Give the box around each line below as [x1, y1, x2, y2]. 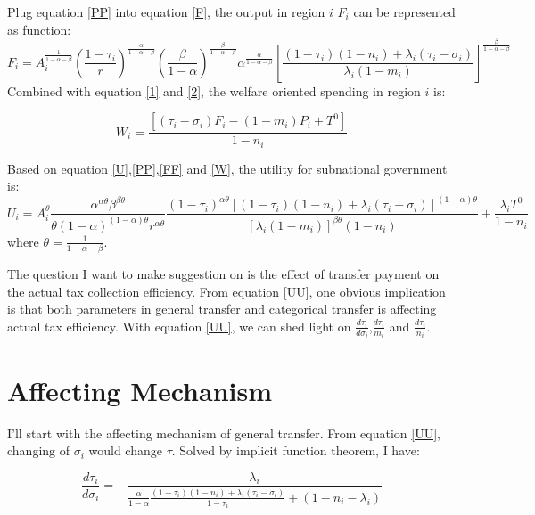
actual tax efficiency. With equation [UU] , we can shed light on [7, 316, 351, 335]
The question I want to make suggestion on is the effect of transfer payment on [7, 265, 440, 283]
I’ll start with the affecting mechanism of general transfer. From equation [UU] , [7, 423, 440, 442]
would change [88, 441, 162, 460]
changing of [7, 441, 70, 460]
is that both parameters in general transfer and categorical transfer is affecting [7, 299, 437, 318]
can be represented [353, 3, 456, 20]
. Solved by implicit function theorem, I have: [171, 441, 420, 460]
